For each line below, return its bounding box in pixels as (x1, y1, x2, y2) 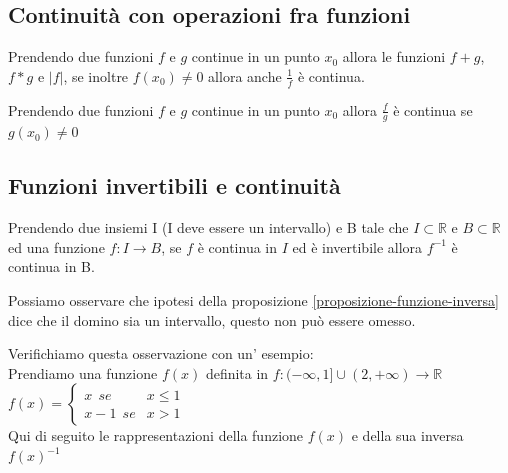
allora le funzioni (342, 46, 446, 67)
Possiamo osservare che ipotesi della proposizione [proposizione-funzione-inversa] (8, 290, 500, 311)
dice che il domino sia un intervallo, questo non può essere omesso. (8, 309, 416, 330)
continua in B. (8, 256, 95, 277)
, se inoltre (63, 65, 129, 86)
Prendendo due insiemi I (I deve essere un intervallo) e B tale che (8, 217, 409, 238)
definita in (205, 362, 269, 383)
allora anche (208, 65, 282, 86)
